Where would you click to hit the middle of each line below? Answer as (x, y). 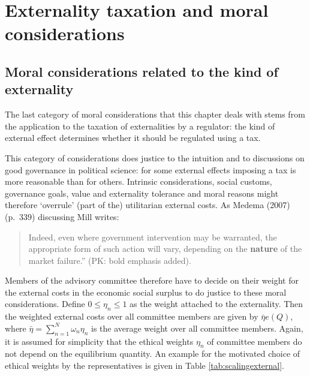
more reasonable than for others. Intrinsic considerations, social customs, (139, 181)
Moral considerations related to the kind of (142, 71)
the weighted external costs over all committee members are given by (132, 316)
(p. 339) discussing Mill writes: (62, 216)
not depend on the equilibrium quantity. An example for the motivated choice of (153, 354)
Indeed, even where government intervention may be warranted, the (153, 237)
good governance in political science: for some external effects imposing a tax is (151, 169)
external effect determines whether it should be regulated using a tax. (133, 138)
